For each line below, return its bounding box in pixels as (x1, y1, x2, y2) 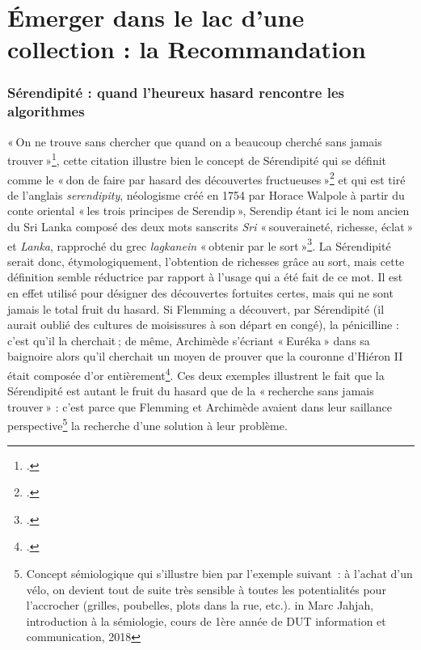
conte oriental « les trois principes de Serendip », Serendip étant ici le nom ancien (7, 202, 410, 219)
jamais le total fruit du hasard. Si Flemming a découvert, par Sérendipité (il (7, 300, 385, 317)
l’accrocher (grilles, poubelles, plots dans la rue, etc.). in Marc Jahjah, (26, 597, 374, 614)
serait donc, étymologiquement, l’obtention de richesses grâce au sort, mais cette (7, 252, 405, 269)
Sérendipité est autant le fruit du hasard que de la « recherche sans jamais (7, 382, 374, 399)
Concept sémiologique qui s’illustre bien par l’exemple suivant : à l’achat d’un (26, 565, 413, 582)
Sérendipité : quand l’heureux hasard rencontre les (7, 82, 345, 103)
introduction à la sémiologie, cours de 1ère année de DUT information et (26, 612, 386, 629)
